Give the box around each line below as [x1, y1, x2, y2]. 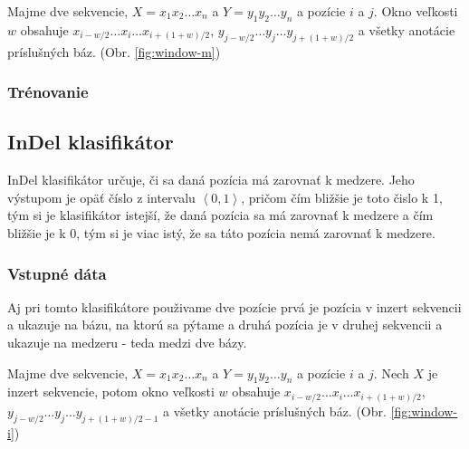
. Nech [373, 363, 409, 382]
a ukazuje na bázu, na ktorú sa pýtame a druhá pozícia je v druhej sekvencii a [7, 315, 443, 334]
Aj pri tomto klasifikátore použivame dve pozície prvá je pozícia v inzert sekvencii [7, 297, 462, 316]
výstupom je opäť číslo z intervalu [7, 187, 196, 206]
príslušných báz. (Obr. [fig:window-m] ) [7, 42, 221, 61]
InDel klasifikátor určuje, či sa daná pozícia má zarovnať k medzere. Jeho [7, 170, 415, 189]
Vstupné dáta [7, 262, 107, 284]
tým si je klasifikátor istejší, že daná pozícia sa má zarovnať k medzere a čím [7, 205, 434, 224]
